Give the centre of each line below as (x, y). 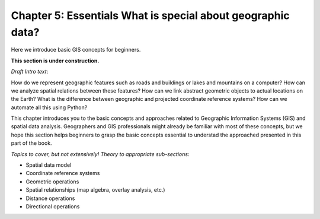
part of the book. (32, 143)
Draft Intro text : (30, 72)
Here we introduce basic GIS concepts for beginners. (76, 50)
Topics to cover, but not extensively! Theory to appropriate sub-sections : (100, 154)
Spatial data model (49, 165)
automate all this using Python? (49, 107)
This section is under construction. (55, 61)
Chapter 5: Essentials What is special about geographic (150, 15)
